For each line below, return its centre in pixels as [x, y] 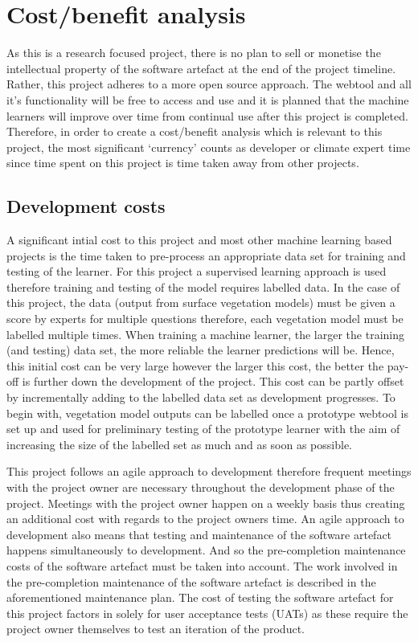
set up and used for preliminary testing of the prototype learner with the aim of [203, 429]
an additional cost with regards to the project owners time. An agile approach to [205, 519]
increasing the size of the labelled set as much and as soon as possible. [180, 444]
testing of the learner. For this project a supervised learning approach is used [197, 271]
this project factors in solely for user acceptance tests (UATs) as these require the [207, 613]
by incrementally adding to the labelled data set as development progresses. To [201, 397]
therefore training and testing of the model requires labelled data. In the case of [203, 286]
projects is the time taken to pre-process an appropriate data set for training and [206, 255]
